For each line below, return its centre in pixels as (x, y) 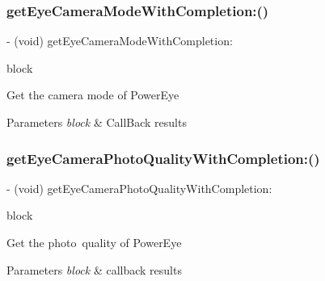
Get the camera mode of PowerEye (93, 95)
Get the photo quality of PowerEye (94, 242)
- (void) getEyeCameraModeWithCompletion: (120, 41)
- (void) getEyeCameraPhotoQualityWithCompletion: (139, 188)
